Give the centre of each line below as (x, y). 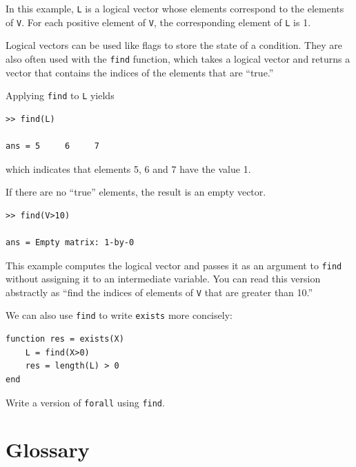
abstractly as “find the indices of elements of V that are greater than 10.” (159, 292)
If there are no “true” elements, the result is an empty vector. (136, 192)
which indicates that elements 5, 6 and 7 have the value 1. (128, 168)
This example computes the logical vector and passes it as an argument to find (174, 265)
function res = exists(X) (65, 339)
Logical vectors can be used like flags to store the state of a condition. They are (174, 45)
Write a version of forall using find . (85, 402)
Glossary (48, 449)
